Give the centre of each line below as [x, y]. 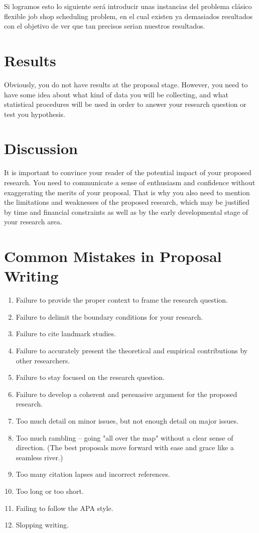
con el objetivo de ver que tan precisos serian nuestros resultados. [105, 26]
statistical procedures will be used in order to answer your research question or [125, 104]
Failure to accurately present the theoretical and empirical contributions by [132, 351]
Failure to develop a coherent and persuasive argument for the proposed [126, 394]
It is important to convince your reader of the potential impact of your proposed [128, 172]
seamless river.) [39, 457]
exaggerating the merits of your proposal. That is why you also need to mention [127, 192]
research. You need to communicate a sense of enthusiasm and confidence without [130, 182]
